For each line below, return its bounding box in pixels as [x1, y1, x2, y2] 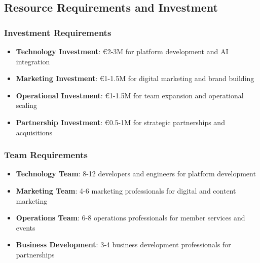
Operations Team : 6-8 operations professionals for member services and [16, 212, 245, 223]
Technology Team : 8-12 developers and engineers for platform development [16, 168, 256, 179]
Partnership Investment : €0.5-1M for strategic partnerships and [16, 117, 225, 127]
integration [16, 56, 50, 66]
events [16, 222, 35, 233]
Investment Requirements [4, 26, 112, 39]
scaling [16, 100, 38, 110]
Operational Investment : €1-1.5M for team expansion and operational [16, 90, 244, 100]
